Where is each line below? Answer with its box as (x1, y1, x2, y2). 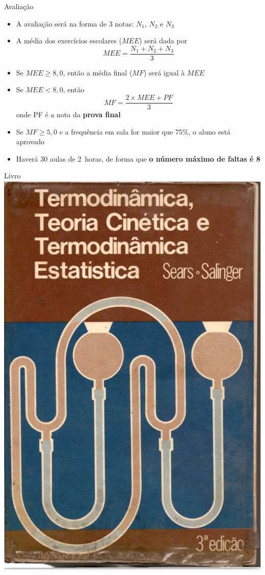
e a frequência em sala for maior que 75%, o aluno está (59, 126, 231, 137)
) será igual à (143, 67, 185, 77)
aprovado (16, 136, 45, 147)
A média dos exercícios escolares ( (16, 35, 122, 46)
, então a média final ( (63, 67, 132, 77)
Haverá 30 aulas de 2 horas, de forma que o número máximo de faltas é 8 (16, 153, 260, 164)
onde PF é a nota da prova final (16, 109, 121, 120)
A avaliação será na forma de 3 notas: (16, 18, 134, 29)
